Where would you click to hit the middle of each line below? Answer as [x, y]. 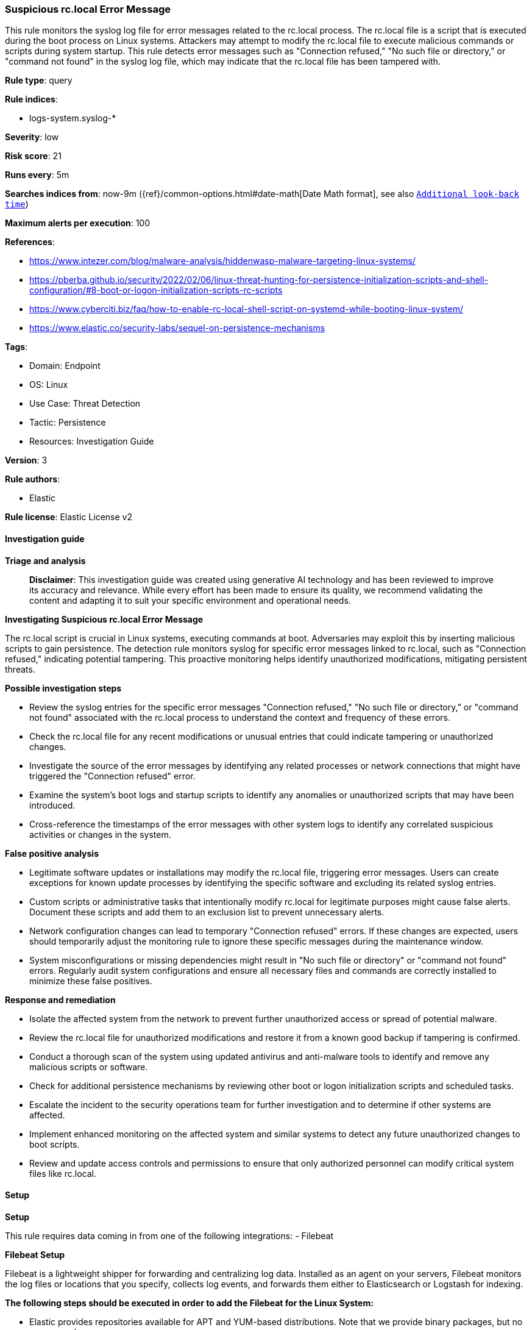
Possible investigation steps [63, 688]
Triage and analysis [45, 560]
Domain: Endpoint [65, 366]
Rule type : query [39, 80]
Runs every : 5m [37, 175]
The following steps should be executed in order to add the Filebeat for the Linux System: [189, 1303]
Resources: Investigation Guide [92, 442]
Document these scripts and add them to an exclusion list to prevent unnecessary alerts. [207, 912]
